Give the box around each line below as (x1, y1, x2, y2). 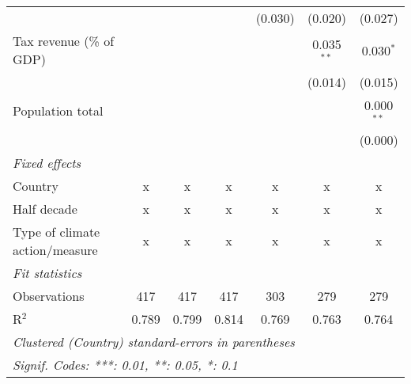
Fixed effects (13, 153, 81, 172)
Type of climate (13, 222, 100, 241)
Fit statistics (13, 263, 82, 282)
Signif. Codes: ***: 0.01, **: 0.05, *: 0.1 (13, 355, 238, 374)
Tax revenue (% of (13, 32, 115, 50)
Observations (13, 286, 85, 305)
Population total (13, 101, 104, 120)
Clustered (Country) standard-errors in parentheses (13, 332, 295, 351)
